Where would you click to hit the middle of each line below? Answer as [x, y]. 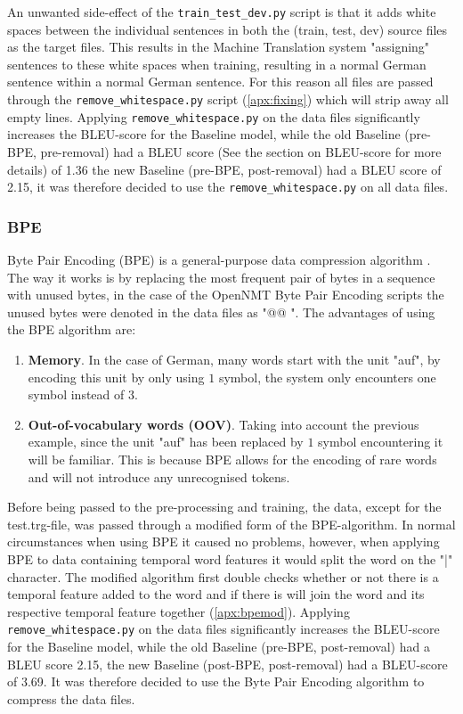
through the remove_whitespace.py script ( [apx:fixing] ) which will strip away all [228, 99]
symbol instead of [76, 394]
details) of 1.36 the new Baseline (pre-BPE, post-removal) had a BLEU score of [224, 169]
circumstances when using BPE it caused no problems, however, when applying [223, 542]
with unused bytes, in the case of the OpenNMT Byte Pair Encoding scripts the [226, 295]
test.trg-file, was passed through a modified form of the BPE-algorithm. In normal [231, 524]
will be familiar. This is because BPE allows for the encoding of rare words [232, 459]
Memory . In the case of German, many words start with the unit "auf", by [234, 359]
